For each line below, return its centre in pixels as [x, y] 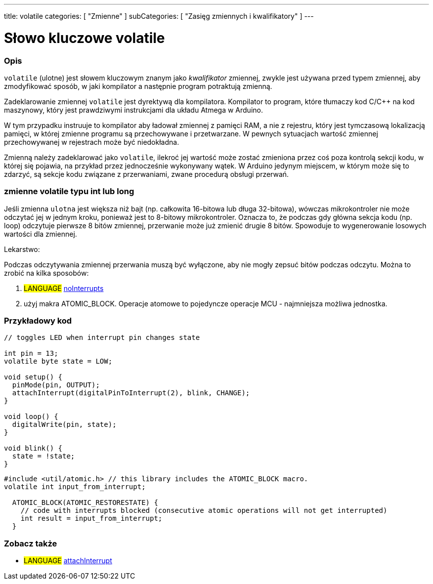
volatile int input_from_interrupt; [75, 487]
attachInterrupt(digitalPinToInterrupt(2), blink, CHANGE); [131, 393]
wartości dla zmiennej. [41, 234]
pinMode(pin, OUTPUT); [56, 385]
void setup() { [33, 377]
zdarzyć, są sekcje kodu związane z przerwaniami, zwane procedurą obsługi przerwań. [147, 174]
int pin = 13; [31, 354]
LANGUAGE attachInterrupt [68, 561]
